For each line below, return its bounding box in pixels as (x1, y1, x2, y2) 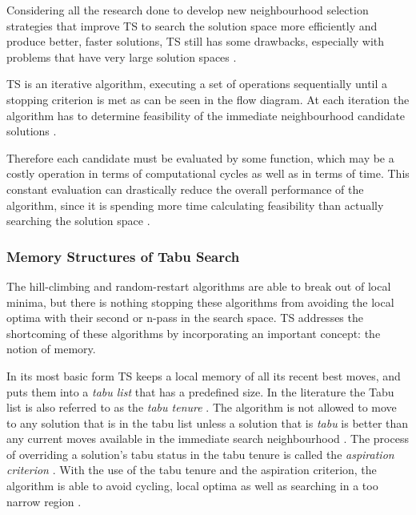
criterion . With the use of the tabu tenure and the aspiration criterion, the (6, 461, 377, 478)
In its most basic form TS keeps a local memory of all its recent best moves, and (6, 367, 401, 384)
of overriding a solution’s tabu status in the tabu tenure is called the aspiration (6, 445, 394, 462)
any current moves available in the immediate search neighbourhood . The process (6, 430, 409, 447)
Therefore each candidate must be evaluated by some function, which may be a (6, 149, 394, 166)
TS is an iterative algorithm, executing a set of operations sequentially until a (6, 75, 388, 92)
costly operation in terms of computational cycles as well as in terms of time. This (6, 165, 410, 182)
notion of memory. (6, 340, 96, 357)
